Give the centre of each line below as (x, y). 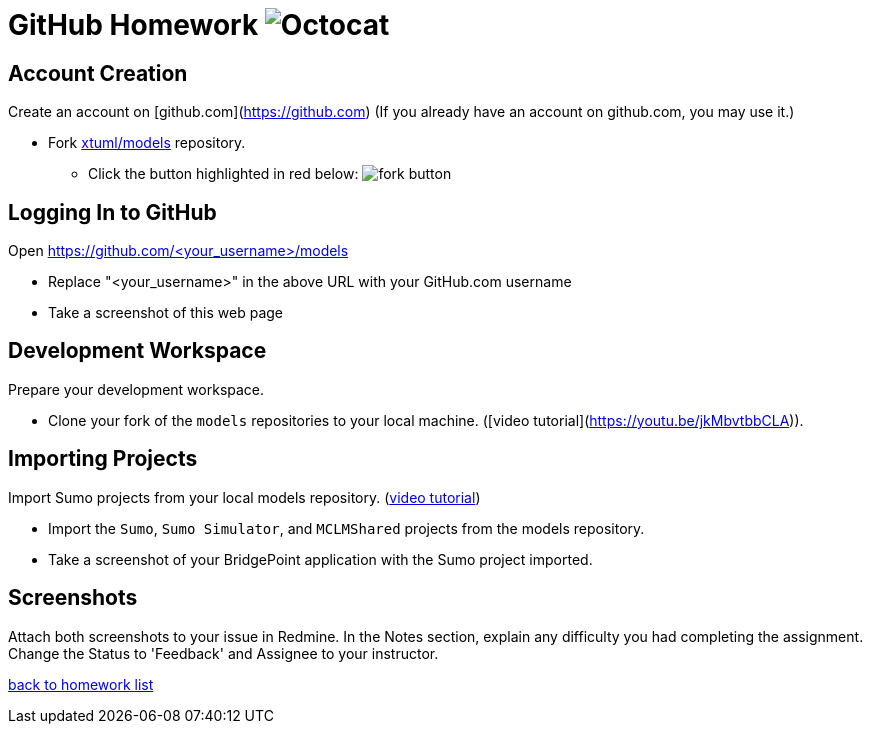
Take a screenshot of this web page (166, 313)
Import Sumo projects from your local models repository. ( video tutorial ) (244, 497)
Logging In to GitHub (112, 212)
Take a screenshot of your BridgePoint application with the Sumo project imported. (320, 559)
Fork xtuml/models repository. (147, 143)
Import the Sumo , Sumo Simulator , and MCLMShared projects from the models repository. (346, 528)
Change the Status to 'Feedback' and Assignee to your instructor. (223, 653)
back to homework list (81, 684)
